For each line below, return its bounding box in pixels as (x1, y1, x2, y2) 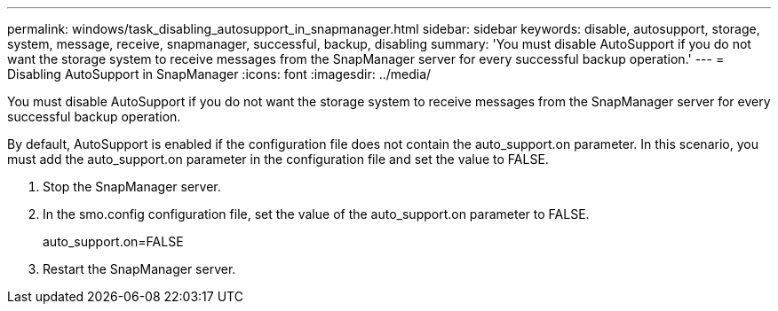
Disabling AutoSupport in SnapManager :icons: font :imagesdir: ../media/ (7, 66, 432, 82)
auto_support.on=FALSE (43, 234, 184, 249)
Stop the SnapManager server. (43, 179, 221, 194)
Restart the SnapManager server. (43, 261, 236, 276)
